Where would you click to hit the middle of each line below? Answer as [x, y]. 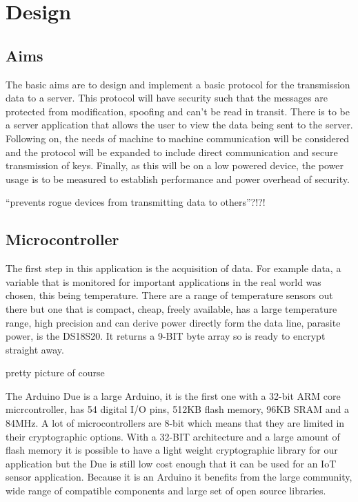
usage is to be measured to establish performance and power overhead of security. [178, 178]
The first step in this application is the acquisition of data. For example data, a [173, 268]
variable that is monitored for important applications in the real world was [163, 281]
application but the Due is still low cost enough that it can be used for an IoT [171, 463]
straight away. [35, 349]
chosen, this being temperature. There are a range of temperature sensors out [169, 295]
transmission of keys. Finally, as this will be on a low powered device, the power [175, 165]
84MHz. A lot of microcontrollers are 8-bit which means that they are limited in [175, 423]
